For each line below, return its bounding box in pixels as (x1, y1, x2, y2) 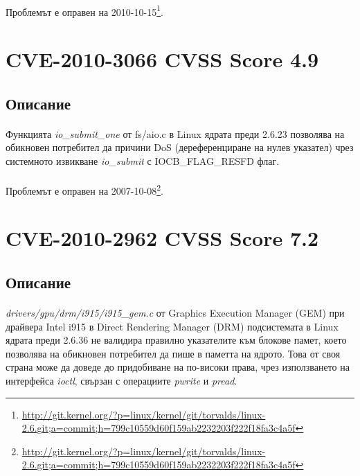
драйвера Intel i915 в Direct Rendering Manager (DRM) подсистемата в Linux (6, 319, 339, 333)
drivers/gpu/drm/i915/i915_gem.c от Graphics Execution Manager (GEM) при (6, 305, 345, 319)
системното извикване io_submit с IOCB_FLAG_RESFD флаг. (6, 153, 280, 168)
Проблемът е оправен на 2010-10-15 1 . (6, 2, 163, 19)
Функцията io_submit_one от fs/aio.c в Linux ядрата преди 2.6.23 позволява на (6, 126, 345, 141)
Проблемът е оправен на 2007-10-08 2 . (6, 181, 163, 197)
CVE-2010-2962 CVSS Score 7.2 (6, 224, 319, 252)
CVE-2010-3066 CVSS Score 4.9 (6, 45, 319, 73)
